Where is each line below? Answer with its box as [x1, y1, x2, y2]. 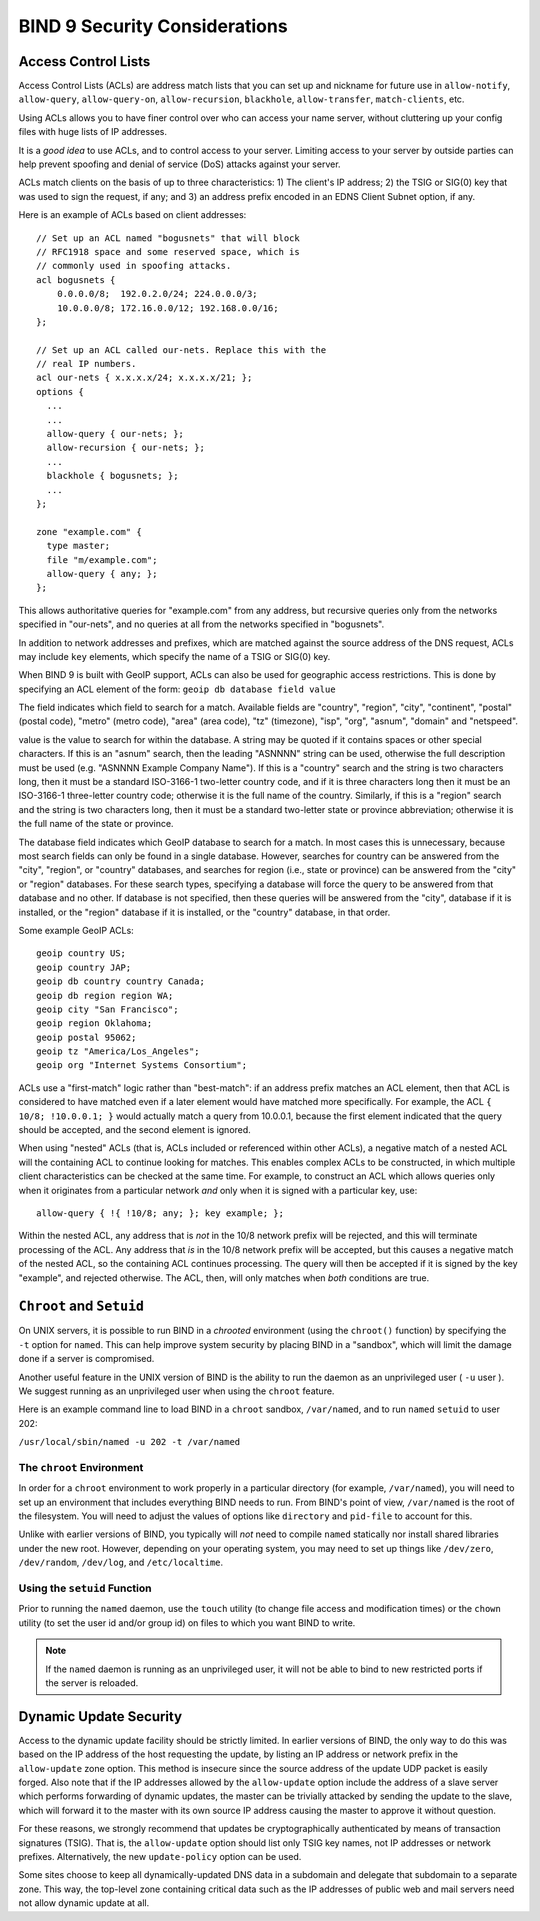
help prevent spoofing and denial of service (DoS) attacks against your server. [18, 158, 341, 170]
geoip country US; [36, 948, 127, 959]
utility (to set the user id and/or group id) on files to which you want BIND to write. [18, 1616, 356, 1629]
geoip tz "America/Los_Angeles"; [36, 1046, 200, 1057]
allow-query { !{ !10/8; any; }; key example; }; [36, 1207, 285, 1219]
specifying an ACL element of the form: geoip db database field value [18, 683, 336, 695]
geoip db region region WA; [36, 990, 174, 1001]
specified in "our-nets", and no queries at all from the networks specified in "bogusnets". [18, 618, 385, 630]
